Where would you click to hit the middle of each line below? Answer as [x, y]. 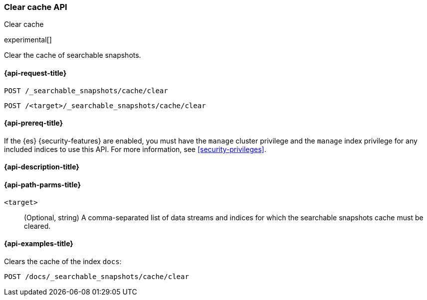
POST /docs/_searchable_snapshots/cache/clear [97, 276]
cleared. [37, 226]
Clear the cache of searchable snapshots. [73, 55]
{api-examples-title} [39, 244]
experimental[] [28, 40]
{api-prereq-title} [34, 123]
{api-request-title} [35, 73]
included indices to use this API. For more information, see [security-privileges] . [135, 149]
